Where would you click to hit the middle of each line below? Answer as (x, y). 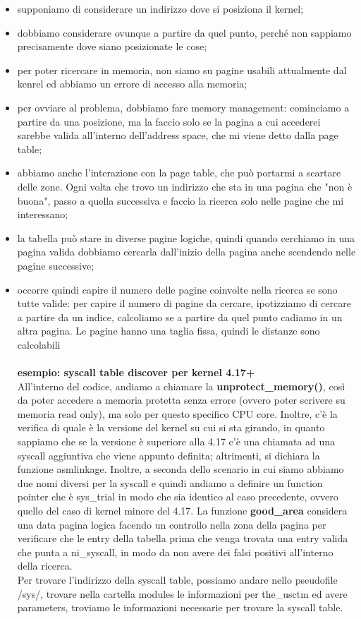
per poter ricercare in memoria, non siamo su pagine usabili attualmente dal (182, 70)
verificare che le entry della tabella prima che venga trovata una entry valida (183, 538)
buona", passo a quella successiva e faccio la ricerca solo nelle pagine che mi (180, 200)
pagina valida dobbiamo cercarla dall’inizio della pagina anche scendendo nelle (186, 252)
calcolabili (39, 344)
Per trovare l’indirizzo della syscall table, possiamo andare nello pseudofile (177, 579)
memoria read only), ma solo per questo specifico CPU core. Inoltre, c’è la (177, 413)
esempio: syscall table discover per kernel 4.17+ (136, 372)
